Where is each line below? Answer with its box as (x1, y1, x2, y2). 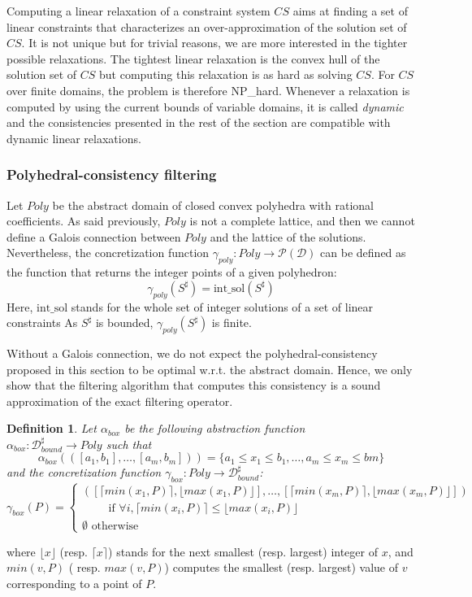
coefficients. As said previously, (6, 212, 161, 229)
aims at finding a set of (292, 2, 408, 19)
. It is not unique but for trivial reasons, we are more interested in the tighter (21, 34, 408, 51)
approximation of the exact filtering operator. (6, 392, 233, 409)
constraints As (6, 314, 78, 331)
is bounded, (95, 314, 154, 331)
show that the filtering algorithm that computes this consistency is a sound (6, 377, 381, 394)
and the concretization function (6, 464, 162, 481)
